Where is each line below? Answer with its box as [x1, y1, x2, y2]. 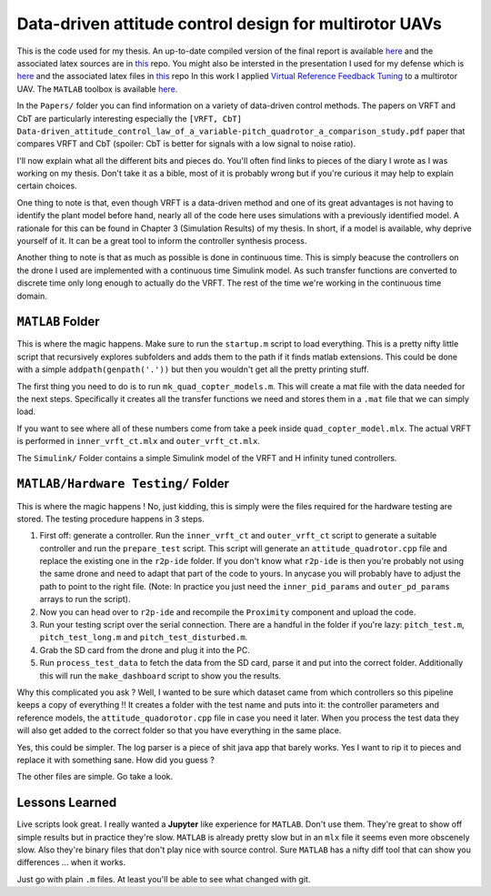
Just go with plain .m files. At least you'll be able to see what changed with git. [16, 873, 311, 884]
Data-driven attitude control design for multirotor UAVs [16, 14, 443, 34]
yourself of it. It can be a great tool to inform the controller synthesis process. [16, 236, 307, 247]
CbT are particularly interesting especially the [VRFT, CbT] [16, 113, 243, 124]
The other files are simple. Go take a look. [16, 771, 174, 782]
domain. [16, 290, 47, 301]
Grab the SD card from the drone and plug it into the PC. [39, 644, 250, 655]
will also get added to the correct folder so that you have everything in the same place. [16, 725, 342, 736]
